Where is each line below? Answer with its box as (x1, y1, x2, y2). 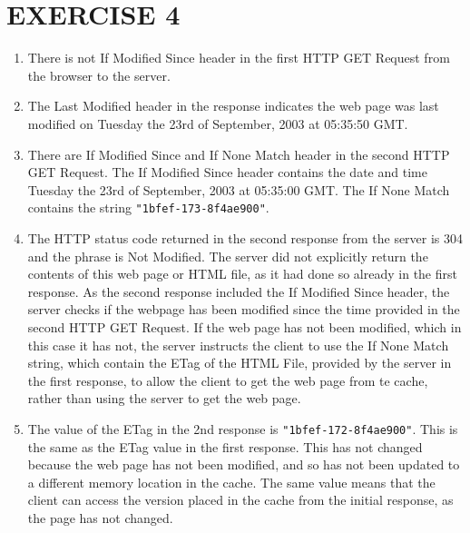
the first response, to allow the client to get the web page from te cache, (27, 370, 428, 390)
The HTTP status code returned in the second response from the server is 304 (27, 228, 464, 247)
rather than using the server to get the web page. (27, 389, 301, 408)
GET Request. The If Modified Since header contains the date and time (27, 163, 427, 182)
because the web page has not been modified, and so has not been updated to (27, 455, 460, 474)
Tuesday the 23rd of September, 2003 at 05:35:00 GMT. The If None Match (27, 180, 450, 199)
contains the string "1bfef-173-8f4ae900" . (27, 198, 269, 217)
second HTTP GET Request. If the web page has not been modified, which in (27, 317, 462, 336)
